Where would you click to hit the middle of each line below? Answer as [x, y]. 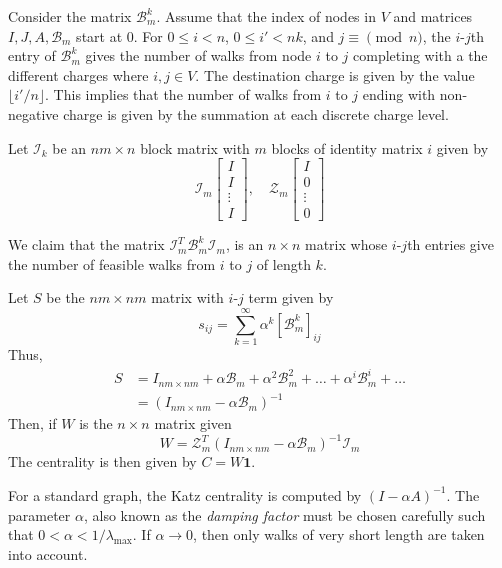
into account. [48, 553]
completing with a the [420, 55]
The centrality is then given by [102, 461]
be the [65, 297]
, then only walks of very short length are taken [339, 534]
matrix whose [346, 244]
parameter [39, 514]
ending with [399, 94]
